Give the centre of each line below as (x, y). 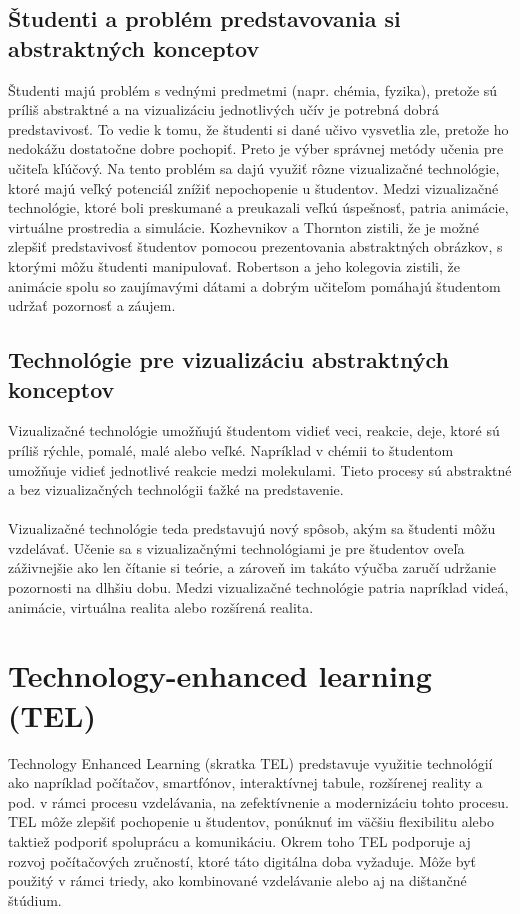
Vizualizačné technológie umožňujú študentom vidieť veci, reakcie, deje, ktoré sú (254, 430)
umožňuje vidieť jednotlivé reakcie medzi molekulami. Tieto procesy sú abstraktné (260, 469)
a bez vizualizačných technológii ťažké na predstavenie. (176, 489)
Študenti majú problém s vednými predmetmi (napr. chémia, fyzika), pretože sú (253, 89)
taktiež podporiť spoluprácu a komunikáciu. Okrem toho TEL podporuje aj (239, 840)
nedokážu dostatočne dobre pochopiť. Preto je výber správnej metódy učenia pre (256, 148)
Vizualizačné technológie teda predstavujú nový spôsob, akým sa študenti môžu (252, 528)
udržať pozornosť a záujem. (92, 305)
